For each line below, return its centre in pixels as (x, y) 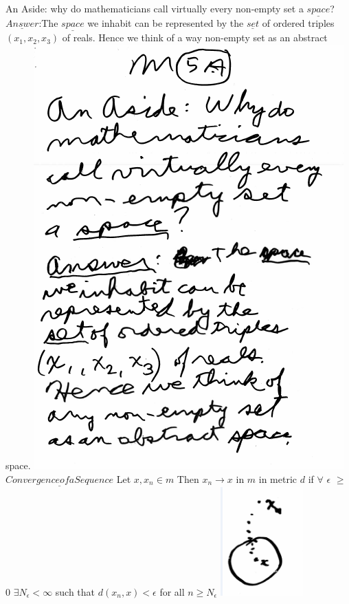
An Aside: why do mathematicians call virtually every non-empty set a (155, 8)
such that (75, 591)
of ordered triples (298, 23)
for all (172, 591)
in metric (278, 478)
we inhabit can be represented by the (166, 23)
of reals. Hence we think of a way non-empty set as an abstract (195, 37)
